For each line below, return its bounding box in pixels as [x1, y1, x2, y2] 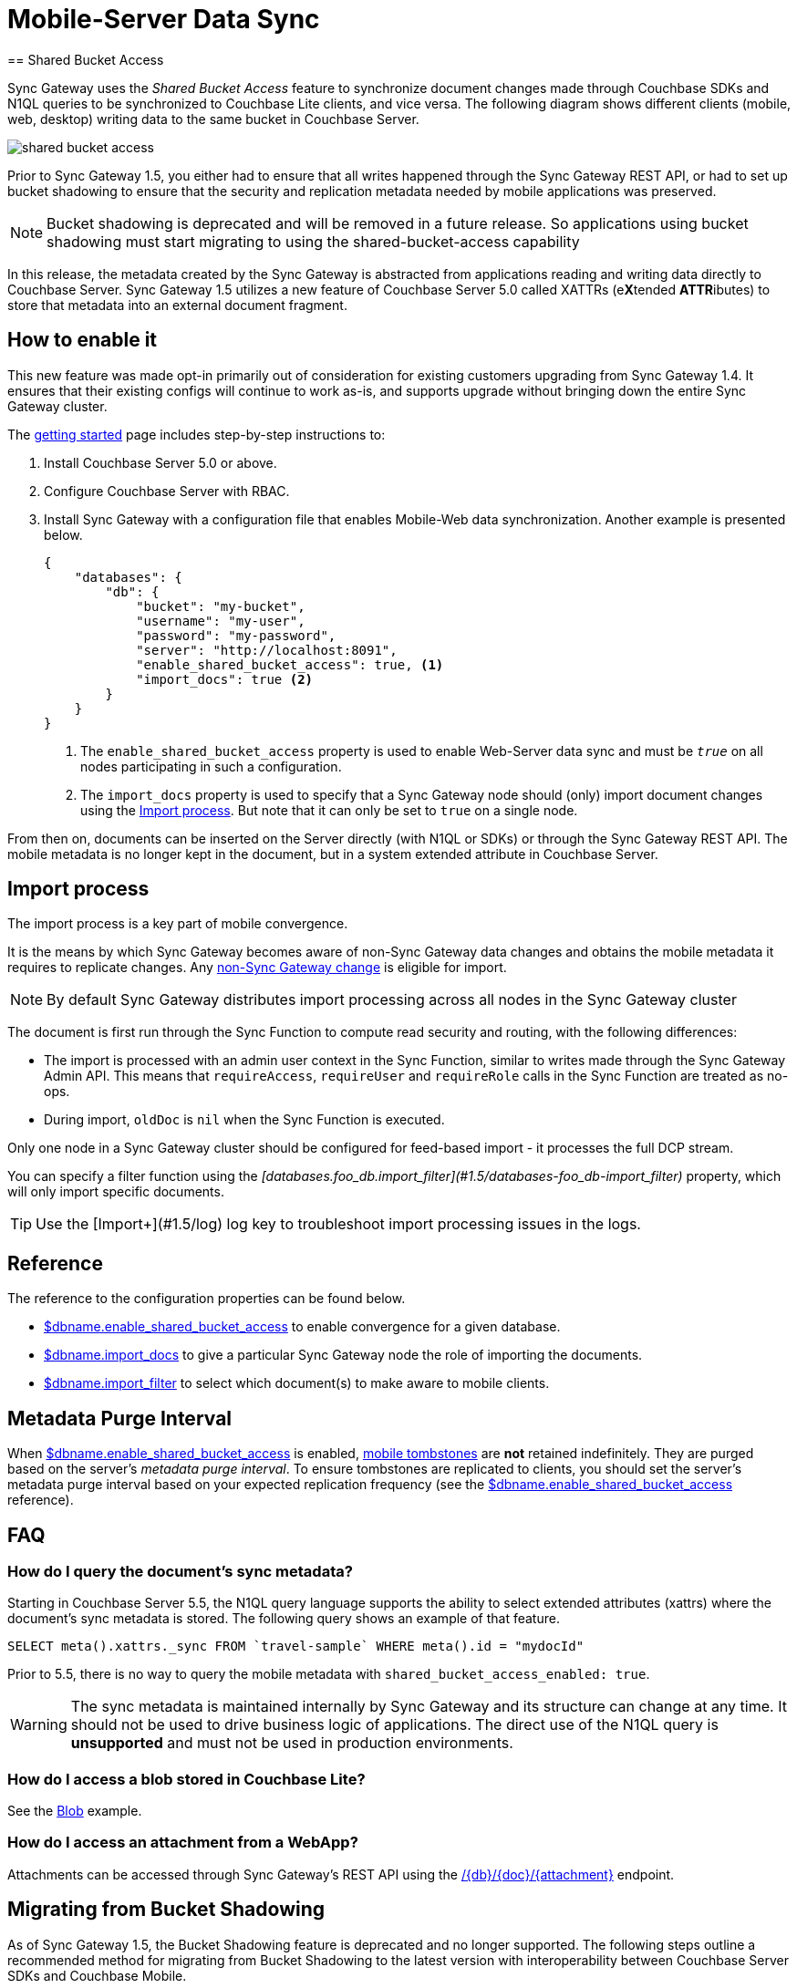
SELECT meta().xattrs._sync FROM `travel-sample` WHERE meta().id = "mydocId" [7, 1639, 585, 1654]
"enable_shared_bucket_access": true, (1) [136, 657, 444, 672]
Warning [10, 1715, 67, 1734]
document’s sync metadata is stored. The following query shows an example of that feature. [7, 1610, 560, 1627]
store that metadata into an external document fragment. [7, 296, 347, 313]
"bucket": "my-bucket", [136, 598, 305, 614]
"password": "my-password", [136, 627, 336, 643]
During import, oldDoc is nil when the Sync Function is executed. [44, 1112, 445, 1128]
